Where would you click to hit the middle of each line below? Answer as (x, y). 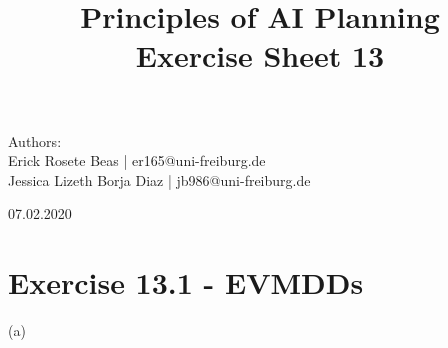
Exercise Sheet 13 (260, 55)
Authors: (35, 140)
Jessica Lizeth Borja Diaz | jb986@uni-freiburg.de (159, 179)
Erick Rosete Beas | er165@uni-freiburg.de (137, 160)
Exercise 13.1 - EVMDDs (186, 282)
